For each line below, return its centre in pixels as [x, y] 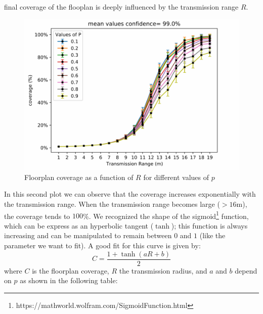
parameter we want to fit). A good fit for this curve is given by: [102, 245]
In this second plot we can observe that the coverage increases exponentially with [130, 194]
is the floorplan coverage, [71, 270]
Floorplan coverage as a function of [79, 177]
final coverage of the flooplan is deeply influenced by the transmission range [121, 7]
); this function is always [209, 225]
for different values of [176, 177]
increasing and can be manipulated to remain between [88, 235]
